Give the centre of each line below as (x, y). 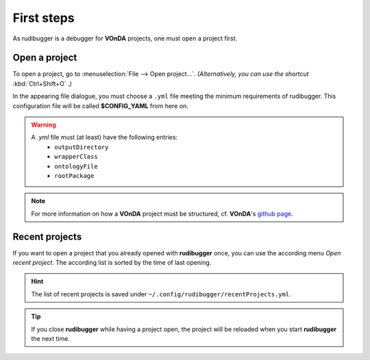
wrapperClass (76, 157)
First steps (44, 18)
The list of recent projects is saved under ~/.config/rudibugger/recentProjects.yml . (161, 294)
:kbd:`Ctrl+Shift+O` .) (42, 83)
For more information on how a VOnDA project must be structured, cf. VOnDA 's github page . (162, 214)
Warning (44, 125)
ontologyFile (76, 166)
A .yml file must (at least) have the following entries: (104, 138)
